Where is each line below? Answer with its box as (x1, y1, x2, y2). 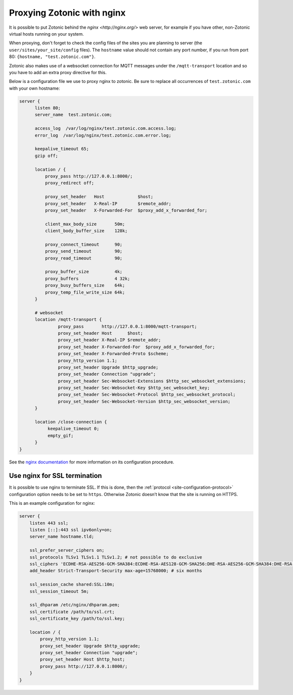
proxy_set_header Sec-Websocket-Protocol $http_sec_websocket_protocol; (58, 392, 236, 397)
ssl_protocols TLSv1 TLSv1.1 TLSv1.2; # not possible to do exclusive (29, 554, 203, 560)
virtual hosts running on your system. (9, 31, 84, 37)
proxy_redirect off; (44, 180, 95, 186)
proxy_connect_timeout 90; (44, 241, 123, 247)
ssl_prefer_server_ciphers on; (29, 548, 105, 553)
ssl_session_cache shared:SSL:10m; (29, 582, 115, 587)
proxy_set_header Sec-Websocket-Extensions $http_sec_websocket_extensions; (58, 378, 246, 384)
